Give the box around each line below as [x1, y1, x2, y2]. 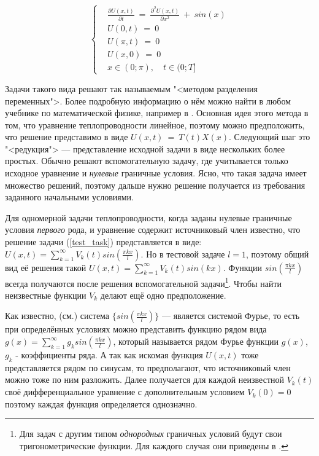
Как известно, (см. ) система [5, 309, 110, 322]
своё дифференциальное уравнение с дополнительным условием [5, 385, 245, 398]
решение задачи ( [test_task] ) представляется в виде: [5, 235, 202, 248]
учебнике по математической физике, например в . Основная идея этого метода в [5, 106, 309, 119]
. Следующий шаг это [229, 130, 310, 143]
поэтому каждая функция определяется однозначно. [5, 397, 198, 410]
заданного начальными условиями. [5, 191, 134, 203]
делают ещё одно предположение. [100, 288, 226, 301]
